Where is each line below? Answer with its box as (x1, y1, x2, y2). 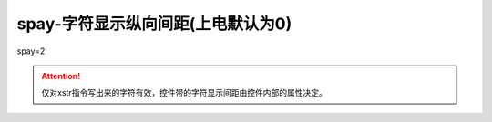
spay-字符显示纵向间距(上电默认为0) (16, 14, 292, 34)
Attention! (41, 70, 81, 81)
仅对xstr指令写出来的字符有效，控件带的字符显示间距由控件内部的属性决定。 (41, 87, 327, 98)
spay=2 (16, 46, 46, 56)
